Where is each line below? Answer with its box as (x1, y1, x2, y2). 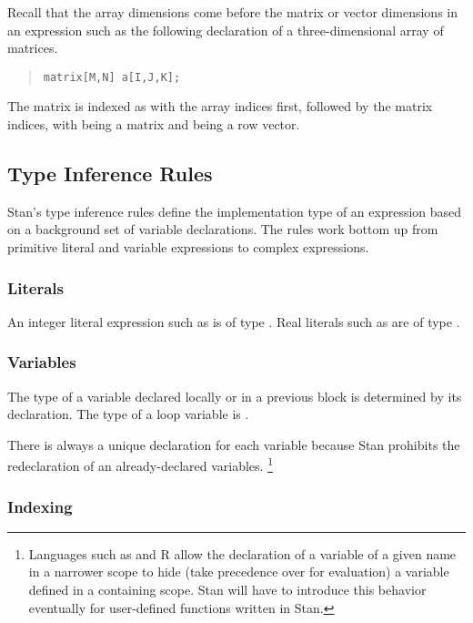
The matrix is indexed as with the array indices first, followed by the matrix (7, 97, 433, 116)
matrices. (7, 38, 58, 57)
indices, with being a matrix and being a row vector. (7, 115, 300, 134)
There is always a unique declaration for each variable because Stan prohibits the (7, 434, 460, 454)
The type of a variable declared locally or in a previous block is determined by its (7, 386, 462, 405)
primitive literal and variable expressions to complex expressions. (7, 238, 369, 257)
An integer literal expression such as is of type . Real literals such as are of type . (7, 311, 460, 331)
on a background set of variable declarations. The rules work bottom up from (7, 220, 438, 239)
